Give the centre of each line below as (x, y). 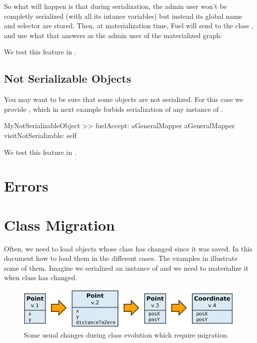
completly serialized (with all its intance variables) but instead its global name (123, 16)
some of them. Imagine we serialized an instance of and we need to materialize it (126, 268)
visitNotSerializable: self (40, 135)
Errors (26, 186)
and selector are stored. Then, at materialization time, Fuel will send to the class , (129, 25)
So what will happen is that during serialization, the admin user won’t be (116, 6)
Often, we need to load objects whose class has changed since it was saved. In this (128, 248)
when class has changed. (41, 277)
